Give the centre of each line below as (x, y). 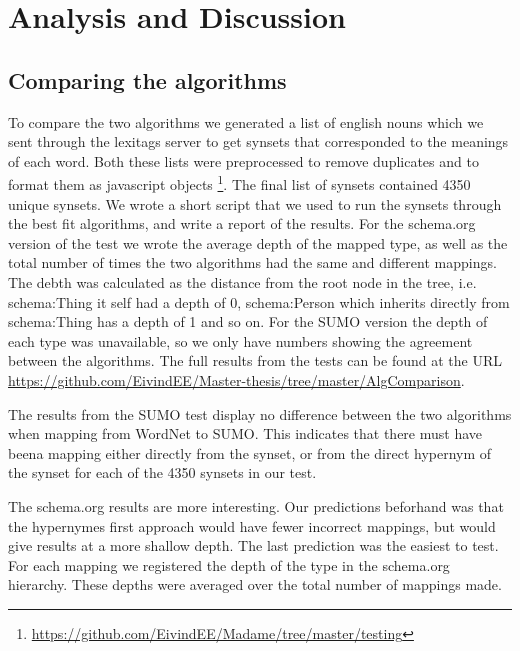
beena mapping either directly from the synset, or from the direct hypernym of (250, 452)
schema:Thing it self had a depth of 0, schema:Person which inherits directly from (259, 301)
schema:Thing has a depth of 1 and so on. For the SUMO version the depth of (248, 321)
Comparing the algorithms (147, 79)
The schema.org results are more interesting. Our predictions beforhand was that (256, 505)
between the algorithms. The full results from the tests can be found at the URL (255, 360)
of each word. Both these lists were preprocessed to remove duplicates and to (243, 160)
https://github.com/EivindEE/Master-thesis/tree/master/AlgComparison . (236, 379)
